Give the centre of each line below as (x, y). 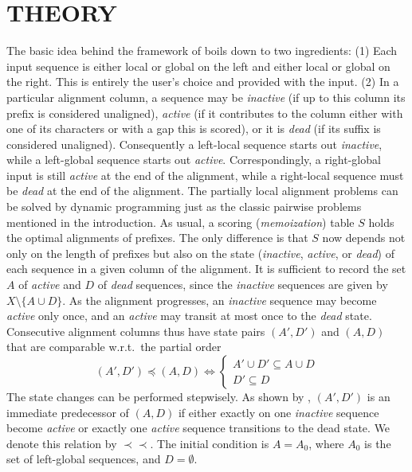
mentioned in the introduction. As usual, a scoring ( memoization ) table (180, 222)
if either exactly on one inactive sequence (279, 412)
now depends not (364, 238)
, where (326, 443)
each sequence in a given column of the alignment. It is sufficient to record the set (206, 269)
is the (378, 443)
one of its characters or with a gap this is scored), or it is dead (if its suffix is (194, 129)
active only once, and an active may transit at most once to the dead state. (189, 316)
